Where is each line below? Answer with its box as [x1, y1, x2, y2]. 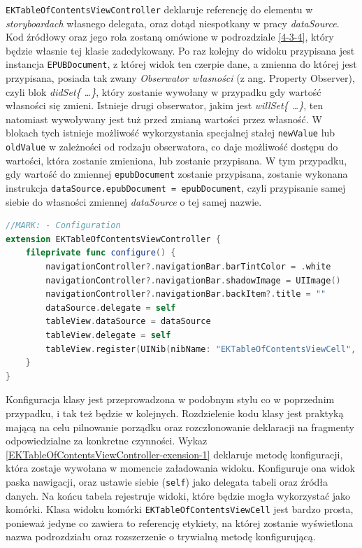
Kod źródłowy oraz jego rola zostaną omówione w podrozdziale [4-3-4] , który [6, 29, 334, 44]
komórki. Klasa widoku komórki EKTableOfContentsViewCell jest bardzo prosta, [6, 502, 354, 517]
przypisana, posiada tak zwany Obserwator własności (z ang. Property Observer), [6, 71, 355, 85]
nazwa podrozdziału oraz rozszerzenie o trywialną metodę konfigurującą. [6, 529, 316, 544]
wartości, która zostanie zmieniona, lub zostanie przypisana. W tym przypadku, [6, 153, 347, 167]
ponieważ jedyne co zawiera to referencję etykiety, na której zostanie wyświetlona [6, 515, 354, 530]
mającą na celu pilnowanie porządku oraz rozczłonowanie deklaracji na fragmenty [6, 419, 354, 434]
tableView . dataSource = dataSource [45, 316, 211, 327]
